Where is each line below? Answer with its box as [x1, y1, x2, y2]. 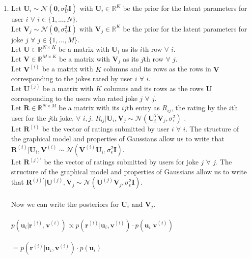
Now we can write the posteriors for [11, 198, 119, 209]
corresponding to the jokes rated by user [11, 73, 133, 84]
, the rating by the [171, 102, 227, 113]
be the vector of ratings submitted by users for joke [44, 157, 199, 166]
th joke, [51, 112, 74, 123]
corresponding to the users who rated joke [11, 93, 138, 103]
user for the [11, 112, 46, 123]
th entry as [127, 102, 160, 113]
